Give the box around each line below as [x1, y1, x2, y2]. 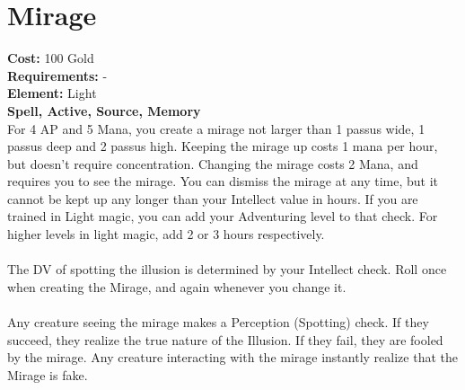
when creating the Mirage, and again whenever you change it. [7, 277, 347, 296]
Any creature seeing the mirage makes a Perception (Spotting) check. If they [7, 313, 429, 332]
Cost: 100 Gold [7, 49, 94, 67]
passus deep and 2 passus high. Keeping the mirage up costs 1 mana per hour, [7, 137, 438, 155]
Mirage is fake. [7, 365, 88, 384]
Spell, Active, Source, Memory [7, 101, 201, 120]
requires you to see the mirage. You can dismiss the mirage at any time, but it [7, 172, 438, 191]
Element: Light [7, 84, 97, 102]
